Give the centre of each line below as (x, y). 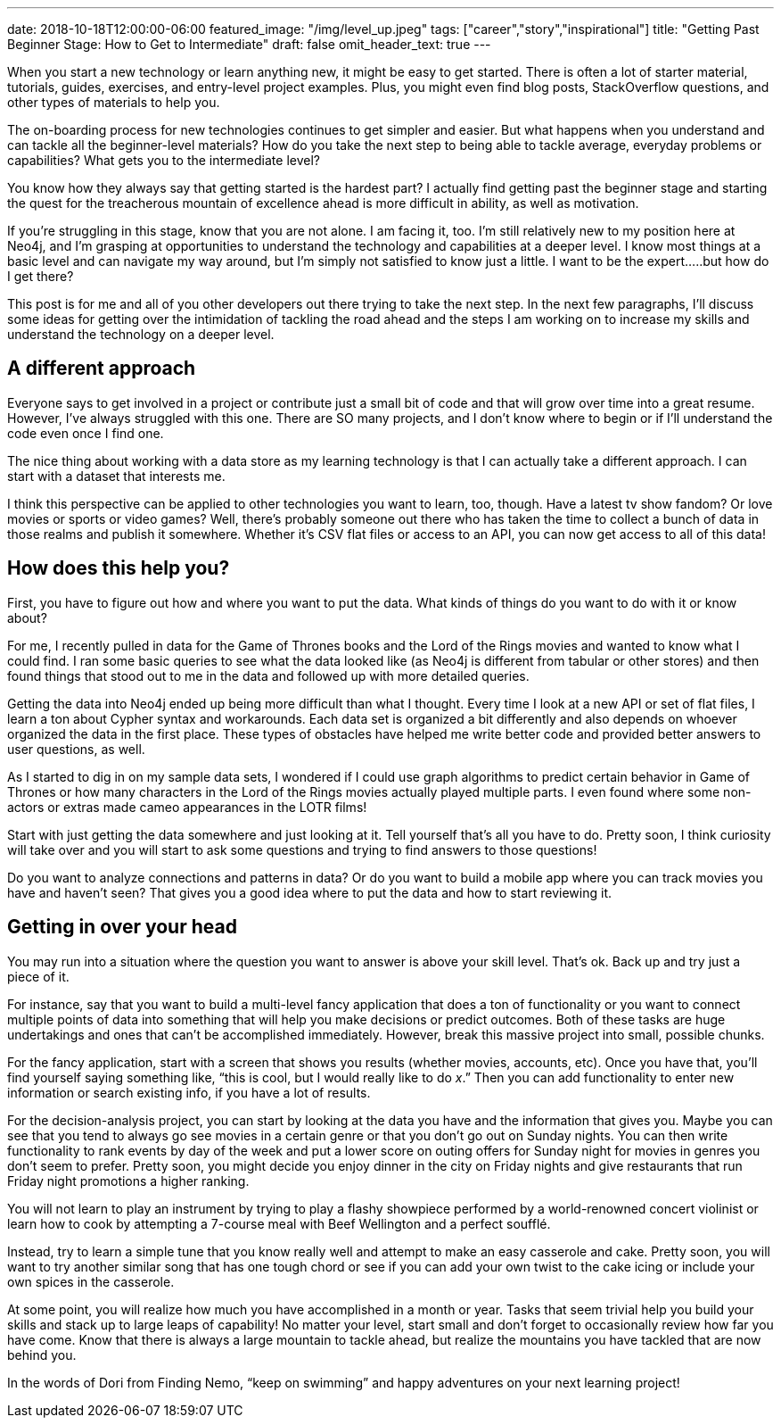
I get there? (41, 276)
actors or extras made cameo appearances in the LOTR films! (187, 807)
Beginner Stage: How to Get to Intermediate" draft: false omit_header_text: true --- (249, 44)
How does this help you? (119, 568)
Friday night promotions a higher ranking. (128, 1181)
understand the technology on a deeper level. (141, 334)
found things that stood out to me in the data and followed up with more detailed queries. (268, 675)
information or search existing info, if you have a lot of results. (189, 1092)
